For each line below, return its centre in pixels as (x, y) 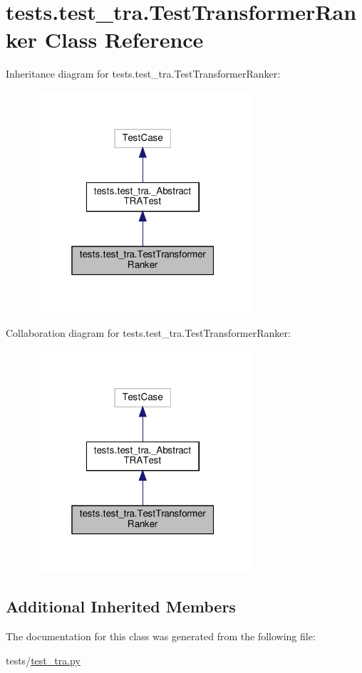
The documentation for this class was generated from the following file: (161, 636)
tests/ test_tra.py (43, 660)
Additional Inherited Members (121, 606)
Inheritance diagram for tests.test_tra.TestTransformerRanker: (143, 74)
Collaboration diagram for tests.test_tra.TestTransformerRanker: (148, 333)
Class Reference (124, 40)
